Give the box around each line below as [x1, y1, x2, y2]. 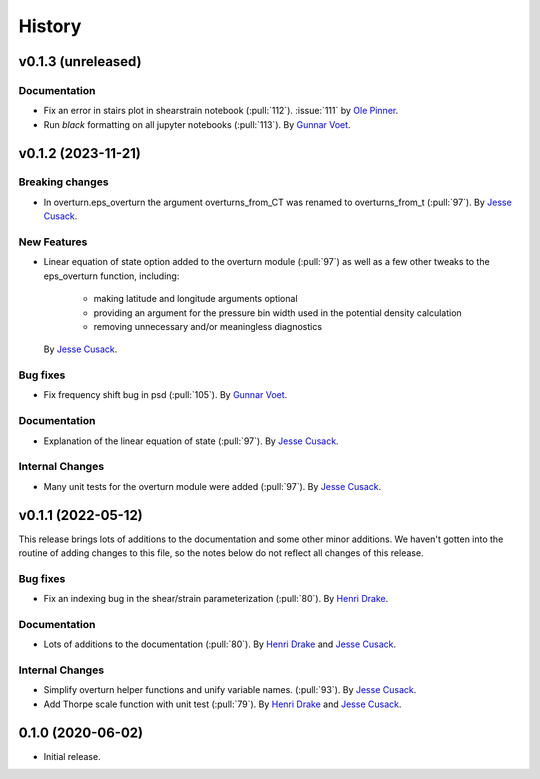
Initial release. [43, 750, 101, 762]
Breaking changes [18, 175, 109, 189]
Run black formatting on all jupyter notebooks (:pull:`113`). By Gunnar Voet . [43, 118, 351, 130]
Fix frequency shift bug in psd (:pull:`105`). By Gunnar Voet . [43, 389, 288, 401]
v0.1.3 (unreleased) [18, 53, 142, 70]
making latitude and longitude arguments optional [93, 293, 299, 305]
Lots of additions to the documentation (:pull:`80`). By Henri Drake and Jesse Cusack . [43, 638, 397, 650]
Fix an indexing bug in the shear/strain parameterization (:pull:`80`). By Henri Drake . [43, 593, 389, 605]
